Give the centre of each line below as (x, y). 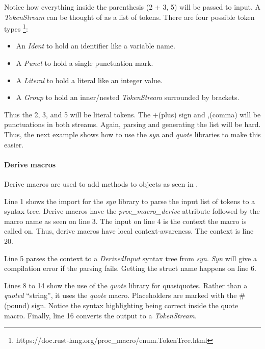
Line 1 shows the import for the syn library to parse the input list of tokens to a (130, 201)
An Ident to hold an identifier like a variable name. (96, 46)
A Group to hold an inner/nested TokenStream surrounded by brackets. (128, 97)
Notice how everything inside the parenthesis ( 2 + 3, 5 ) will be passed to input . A (132, 7)
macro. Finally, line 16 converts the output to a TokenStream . (100, 315)
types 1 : (16, 28)
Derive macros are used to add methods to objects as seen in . (101, 183)
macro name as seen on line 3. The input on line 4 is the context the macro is (125, 221)
